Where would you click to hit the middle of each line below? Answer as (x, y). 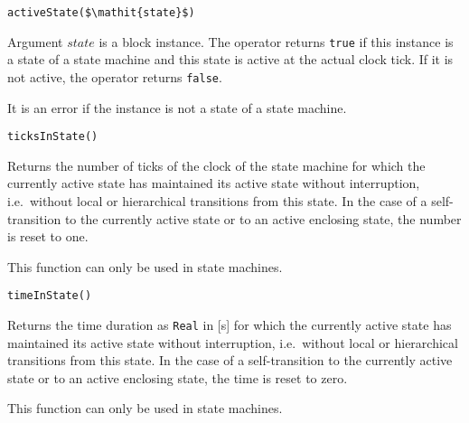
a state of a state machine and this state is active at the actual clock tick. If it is (230, 59)
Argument (35, 41)
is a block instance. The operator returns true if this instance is (276, 41)
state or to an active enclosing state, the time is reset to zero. (178, 377)
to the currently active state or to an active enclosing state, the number (263, 218)
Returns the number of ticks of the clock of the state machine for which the (216, 165)
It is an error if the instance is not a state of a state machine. (177, 107)
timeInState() (50, 296)
